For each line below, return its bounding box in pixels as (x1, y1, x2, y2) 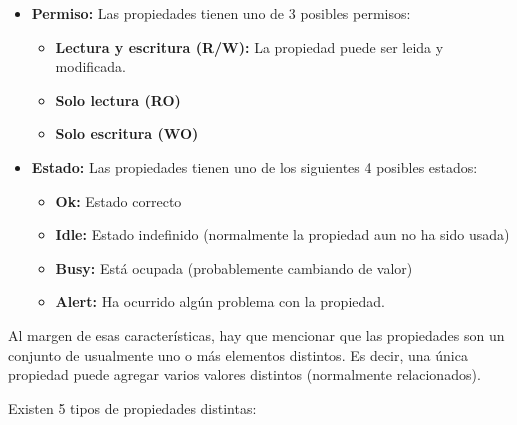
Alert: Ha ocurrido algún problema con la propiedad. (55, 291, 385, 312)
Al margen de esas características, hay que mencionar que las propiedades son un (8, 324, 505, 345)
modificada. (55, 56, 126, 77)
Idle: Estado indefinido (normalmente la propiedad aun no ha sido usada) (55, 224, 510, 245)
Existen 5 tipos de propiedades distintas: (8, 397, 257, 418)
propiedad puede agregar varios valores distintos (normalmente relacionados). (8, 364, 481, 385)
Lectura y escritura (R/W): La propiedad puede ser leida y (55, 36, 444, 57)
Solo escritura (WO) (55, 123, 199, 144)
